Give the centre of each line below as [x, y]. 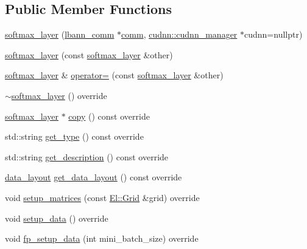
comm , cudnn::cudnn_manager [179, 34]
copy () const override [109, 116]
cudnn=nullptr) [273, 34]
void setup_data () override [57, 218]
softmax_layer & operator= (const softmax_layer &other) [114, 75]
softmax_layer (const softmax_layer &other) [89, 54]
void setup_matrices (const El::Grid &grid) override [102, 197]
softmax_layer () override [59, 95]
